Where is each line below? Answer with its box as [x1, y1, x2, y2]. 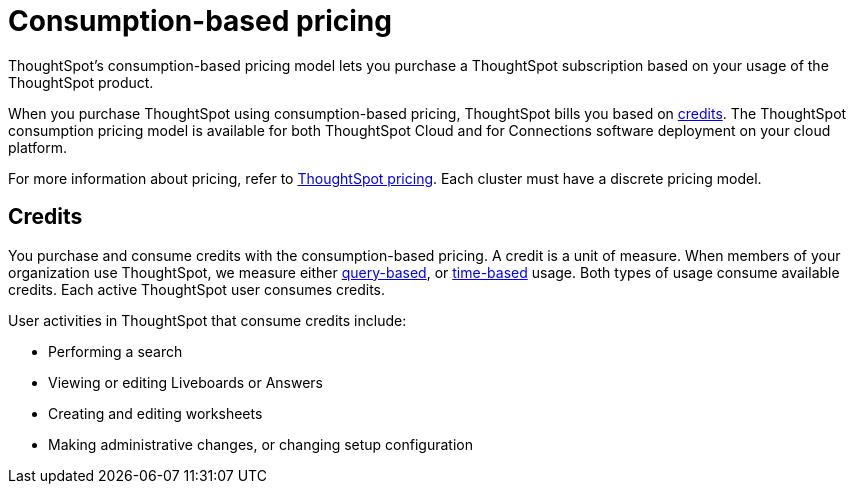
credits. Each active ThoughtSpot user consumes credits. [8, 280, 386, 298]
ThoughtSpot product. [8, 73, 154, 91]
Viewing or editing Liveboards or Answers [48, 373, 324, 391]
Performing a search [48, 342, 183, 360]
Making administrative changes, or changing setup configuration [48, 435, 473, 453]
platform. [8, 138, 68, 156]
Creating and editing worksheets [48, 404, 263, 422]
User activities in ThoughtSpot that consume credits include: [8, 311, 407, 329]
